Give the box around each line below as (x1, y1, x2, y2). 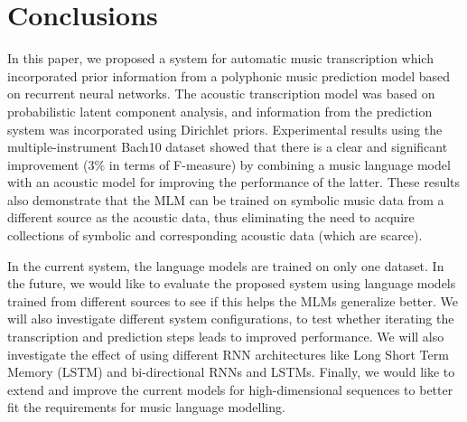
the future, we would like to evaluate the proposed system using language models (7, 274, 456, 293)
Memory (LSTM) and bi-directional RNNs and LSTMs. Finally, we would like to (7, 362, 455, 381)
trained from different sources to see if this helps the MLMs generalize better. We (7, 291, 459, 310)
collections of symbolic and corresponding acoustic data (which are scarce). (7, 226, 423, 245)
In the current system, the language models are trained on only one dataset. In (7, 256, 444, 275)
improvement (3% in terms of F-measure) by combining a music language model (7, 155, 451, 173)
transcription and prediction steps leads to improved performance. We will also (7, 327, 444, 346)
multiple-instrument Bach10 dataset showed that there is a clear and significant (7, 137, 448, 156)
